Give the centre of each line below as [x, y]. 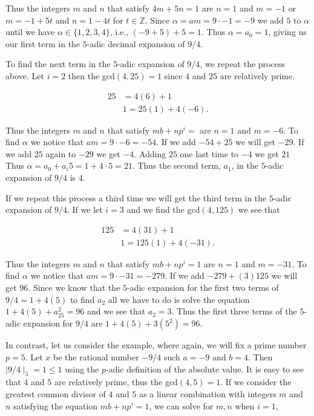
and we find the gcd [163, 210]
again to [61, 153]
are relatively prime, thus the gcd [116, 382]
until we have [30, 32]
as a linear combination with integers [208, 393]
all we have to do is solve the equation [179, 299]
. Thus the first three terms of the [234, 311]
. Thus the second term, [176, 165]
